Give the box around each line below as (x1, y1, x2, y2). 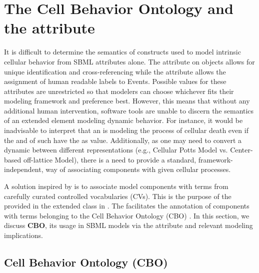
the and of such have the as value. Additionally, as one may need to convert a (4, 134, 242, 145)
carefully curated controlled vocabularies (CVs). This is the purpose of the (4, 190, 231, 201)
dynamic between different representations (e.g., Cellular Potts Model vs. (4, 144, 228, 155)
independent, (4, 164, 43, 174)
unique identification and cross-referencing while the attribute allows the (4, 66, 226, 76)
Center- (230, 144, 253, 155)
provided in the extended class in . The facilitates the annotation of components (4, 200, 249, 211)
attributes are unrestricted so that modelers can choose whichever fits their (4, 85, 234, 96)
